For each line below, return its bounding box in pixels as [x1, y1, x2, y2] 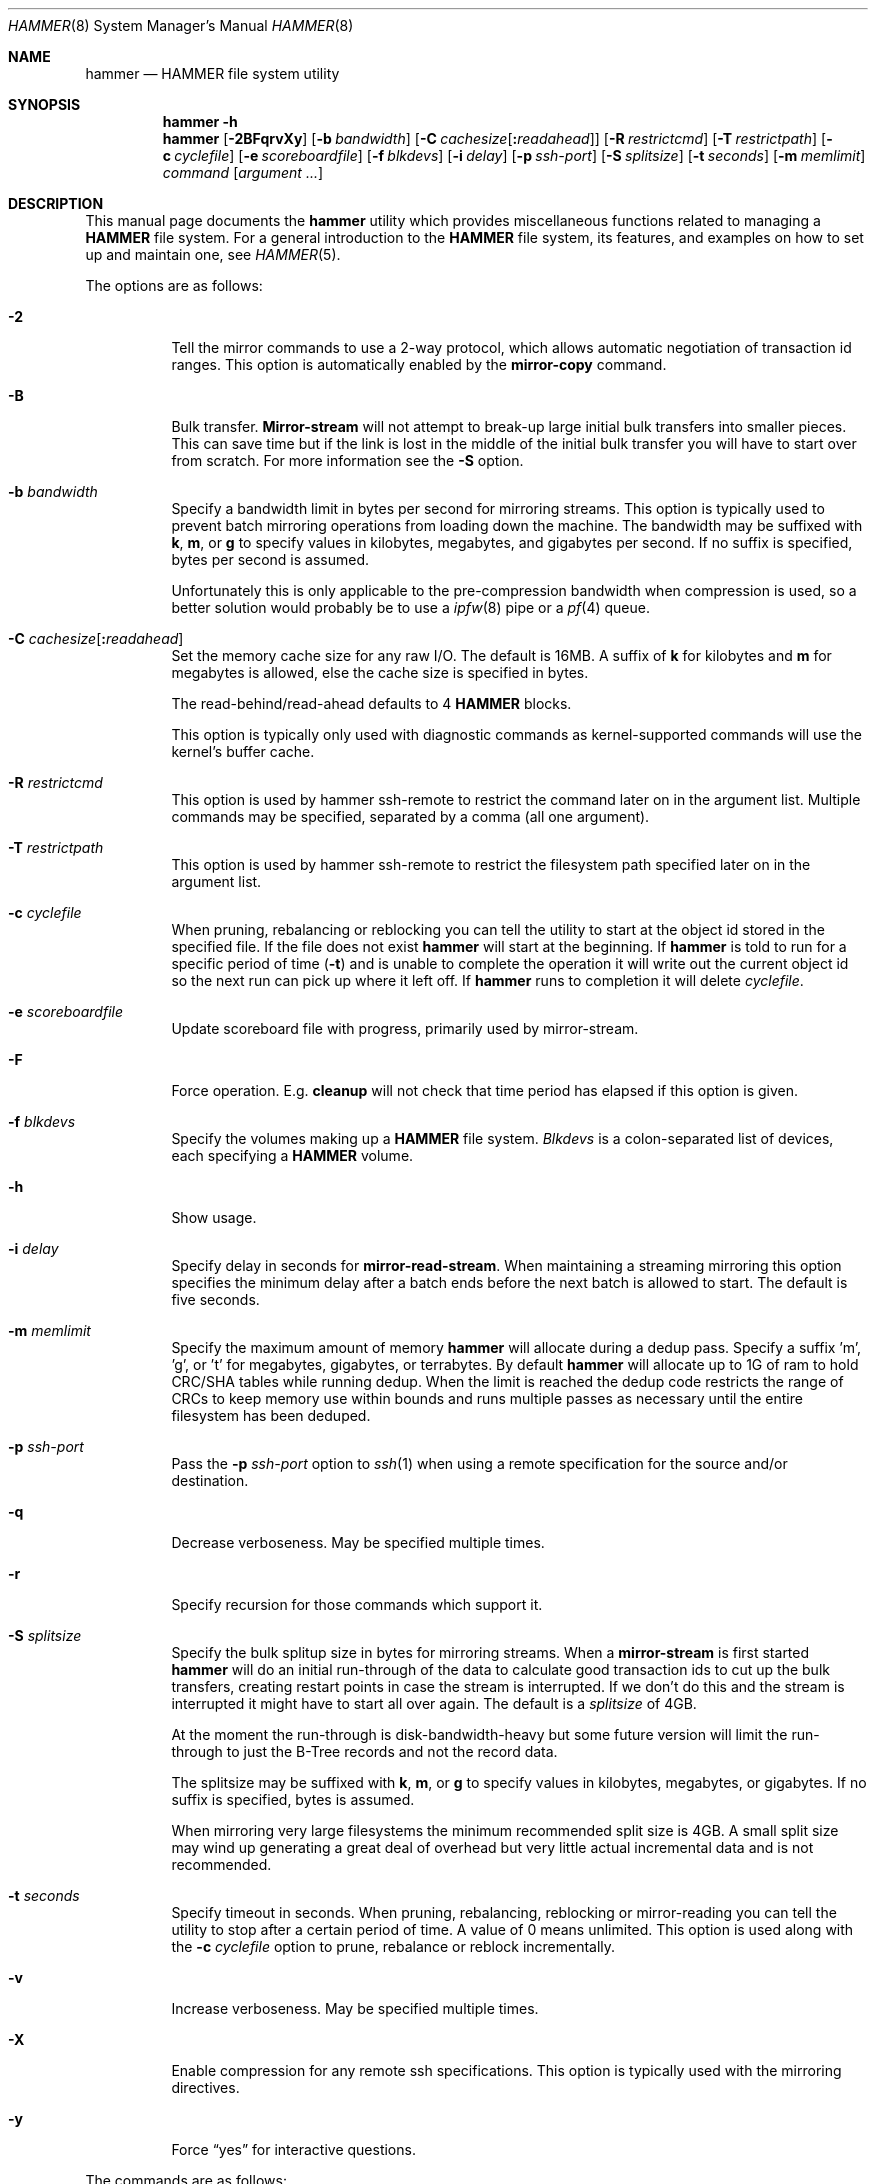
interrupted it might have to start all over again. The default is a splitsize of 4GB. [171, 1695, 697, 1712]
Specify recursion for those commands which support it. [171, 1596, 543, 1613]
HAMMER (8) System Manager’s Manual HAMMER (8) [8, 17, 354, 34]
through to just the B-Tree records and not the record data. [171, 1743, 558, 1760]
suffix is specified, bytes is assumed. [171, 1791, 415, 1808]
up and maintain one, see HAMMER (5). [85, 246, 341, 263]
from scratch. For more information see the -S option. [171, 452, 524, 469]
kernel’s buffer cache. [171, 743, 315, 760]
